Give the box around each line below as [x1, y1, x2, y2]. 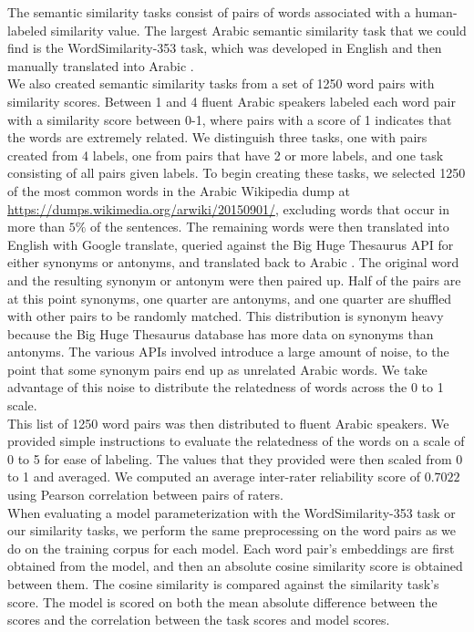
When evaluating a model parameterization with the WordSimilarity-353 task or [7, 502, 456, 522]
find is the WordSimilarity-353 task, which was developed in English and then [7, 38, 442, 57]
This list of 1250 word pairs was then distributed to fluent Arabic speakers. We [7, 413, 449, 432]
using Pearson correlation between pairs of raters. [7, 485, 283, 504]
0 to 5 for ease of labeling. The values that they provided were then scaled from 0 [7, 449, 463, 468]
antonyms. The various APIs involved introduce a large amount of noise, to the [7, 342, 449, 361]
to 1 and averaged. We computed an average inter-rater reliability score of [7, 467, 420, 486]
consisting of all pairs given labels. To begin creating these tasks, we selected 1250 [7, 163, 466, 182]
